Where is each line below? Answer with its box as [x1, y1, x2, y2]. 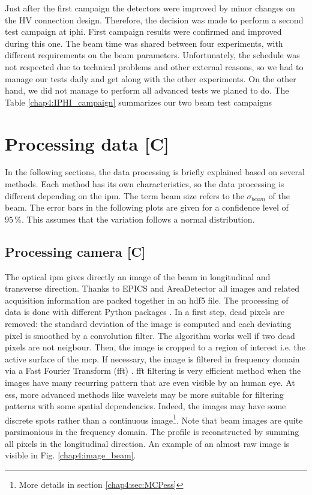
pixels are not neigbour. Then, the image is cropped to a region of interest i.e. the [5, 341, 305, 353]
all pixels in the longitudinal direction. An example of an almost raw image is [5, 437, 290, 449]
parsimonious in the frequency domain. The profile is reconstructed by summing [5, 425, 299, 438]
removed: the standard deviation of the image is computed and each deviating [5, 317, 292, 330]
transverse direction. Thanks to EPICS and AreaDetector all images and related [5, 282, 300, 295]
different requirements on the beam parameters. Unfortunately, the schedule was [5, 49, 300, 61]
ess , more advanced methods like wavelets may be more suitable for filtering [5, 388, 284, 400]
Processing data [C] [5, 131, 169, 155]
